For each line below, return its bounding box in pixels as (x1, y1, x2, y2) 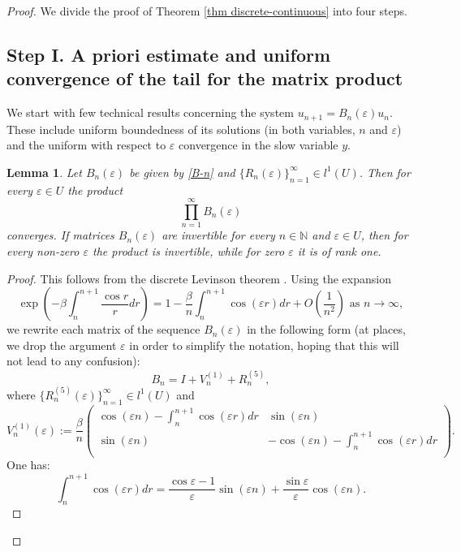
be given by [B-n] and (129, 163, 235, 180)
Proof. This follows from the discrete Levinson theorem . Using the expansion (6, 270, 391, 287)
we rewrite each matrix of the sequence (6, 321, 200, 338)
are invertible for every (162, 226, 275, 244)
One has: (6, 456, 50, 473)
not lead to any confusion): (6, 352, 140, 369)
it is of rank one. (297, 242, 381, 259)
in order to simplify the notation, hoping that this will (129, 336, 399, 353)
